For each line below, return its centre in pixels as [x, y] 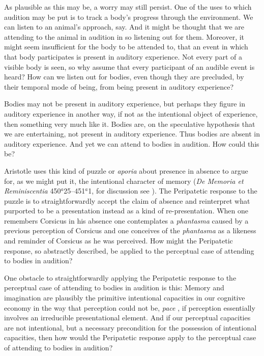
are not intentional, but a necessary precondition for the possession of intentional [130, 327]
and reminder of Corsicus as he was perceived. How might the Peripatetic [119, 241]
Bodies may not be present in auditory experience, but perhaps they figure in [125, 104]
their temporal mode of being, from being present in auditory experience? [119, 86]
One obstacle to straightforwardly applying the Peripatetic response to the [120, 277]
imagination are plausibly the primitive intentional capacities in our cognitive [125, 298]
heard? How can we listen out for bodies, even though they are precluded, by [124, 77]
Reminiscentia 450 [33, 191]
